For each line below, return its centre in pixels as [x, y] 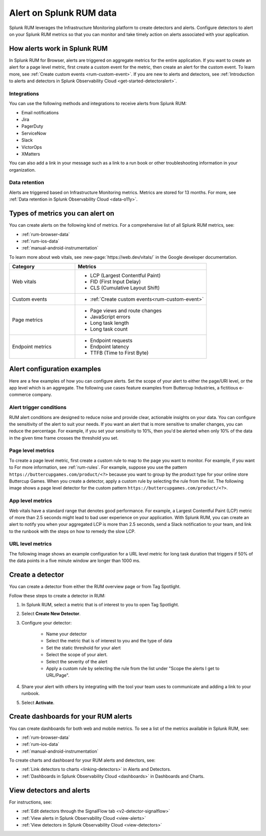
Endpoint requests [111, 341]
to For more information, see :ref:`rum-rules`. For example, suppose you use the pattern [98, 467]
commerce [20, 395]
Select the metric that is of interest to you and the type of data [109, 641]
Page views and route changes [126, 311]
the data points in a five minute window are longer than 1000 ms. [75, 561]
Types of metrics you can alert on [62, 214]
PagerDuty [33, 126]
